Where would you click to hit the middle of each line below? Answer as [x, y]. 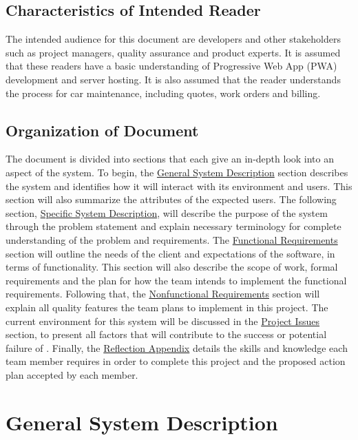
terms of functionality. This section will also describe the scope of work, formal [172, 267]
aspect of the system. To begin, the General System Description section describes [177, 172]
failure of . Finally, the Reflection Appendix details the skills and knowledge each [177, 347]
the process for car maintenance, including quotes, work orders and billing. [163, 93]
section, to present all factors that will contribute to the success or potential [166, 334]
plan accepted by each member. [72, 374]
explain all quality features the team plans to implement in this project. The [167, 307]
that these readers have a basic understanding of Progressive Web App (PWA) [171, 66]
